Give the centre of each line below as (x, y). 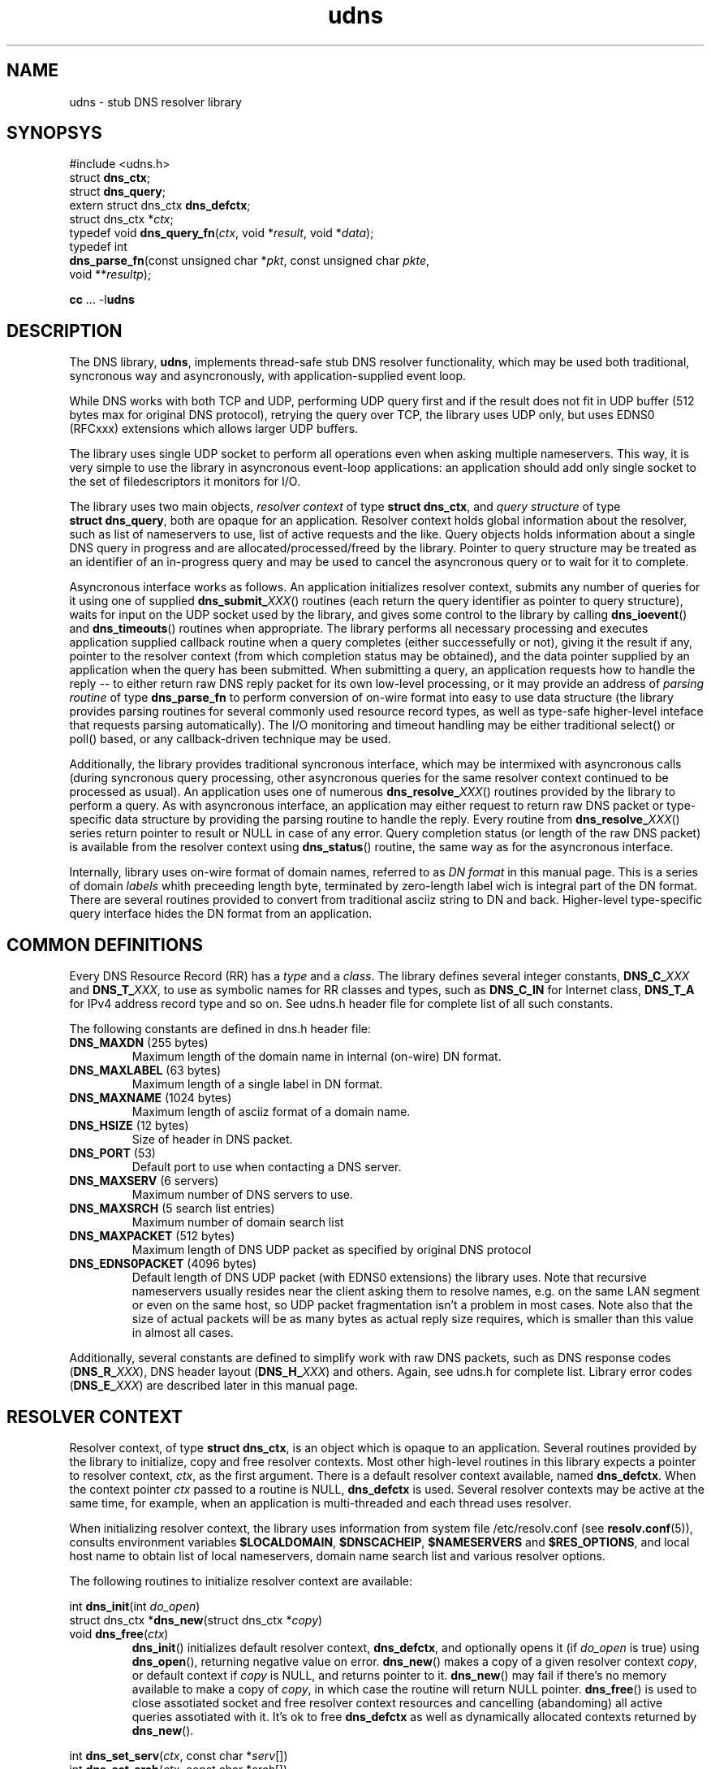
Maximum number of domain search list (238, 1222)
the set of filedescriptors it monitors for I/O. (185, 482)
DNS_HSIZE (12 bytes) (129, 1126)
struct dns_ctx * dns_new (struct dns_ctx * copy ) (196, 1620)
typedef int (98, 247)
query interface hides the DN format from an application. (221, 914)
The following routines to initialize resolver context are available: (241, 1581)
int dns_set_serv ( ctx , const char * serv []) (179, 1755)
